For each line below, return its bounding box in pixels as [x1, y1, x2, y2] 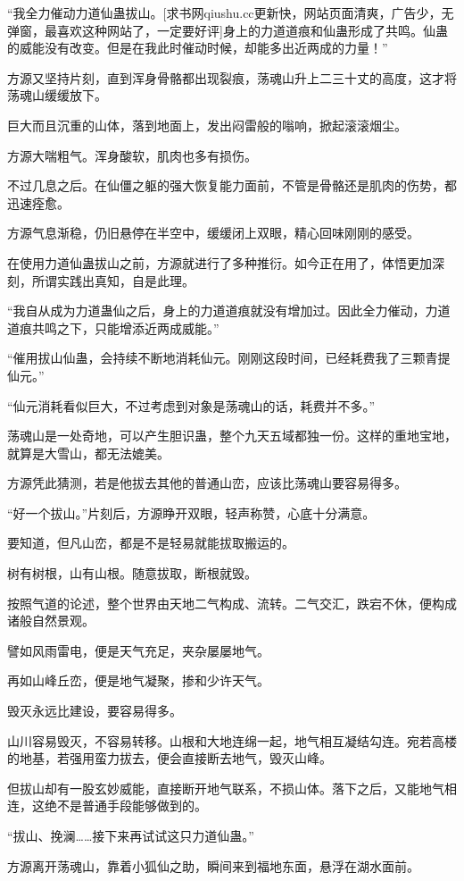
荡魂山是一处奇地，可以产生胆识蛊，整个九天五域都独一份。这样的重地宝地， [7, 426, 457, 445]
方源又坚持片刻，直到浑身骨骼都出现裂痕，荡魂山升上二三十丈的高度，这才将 [7, 68, 457, 87]
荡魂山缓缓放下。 [7, 86, 107, 105]
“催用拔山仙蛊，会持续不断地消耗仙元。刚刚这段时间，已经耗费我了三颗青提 [7, 348, 451, 367]
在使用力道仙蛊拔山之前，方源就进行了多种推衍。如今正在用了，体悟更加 [7, 253, 432, 272]
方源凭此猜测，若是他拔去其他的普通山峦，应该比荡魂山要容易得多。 [7, 474, 407, 492]
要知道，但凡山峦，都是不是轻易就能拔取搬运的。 [7, 533, 294, 552]
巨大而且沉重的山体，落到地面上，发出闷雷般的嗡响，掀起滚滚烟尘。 [7, 115, 407, 134]
